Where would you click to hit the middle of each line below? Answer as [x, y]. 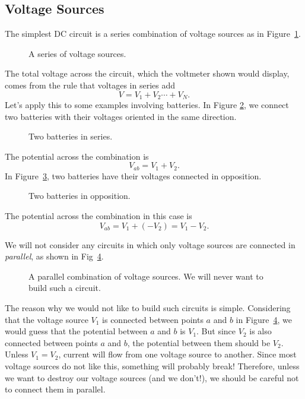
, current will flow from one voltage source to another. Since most [177, 354]
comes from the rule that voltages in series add [90, 85]
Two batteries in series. [71, 136]
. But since [216, 331]
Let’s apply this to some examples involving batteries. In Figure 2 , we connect [147, 105]
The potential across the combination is [77, 156]
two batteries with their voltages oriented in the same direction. [121, 116]
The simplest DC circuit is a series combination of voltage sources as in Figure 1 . [153, 34]
